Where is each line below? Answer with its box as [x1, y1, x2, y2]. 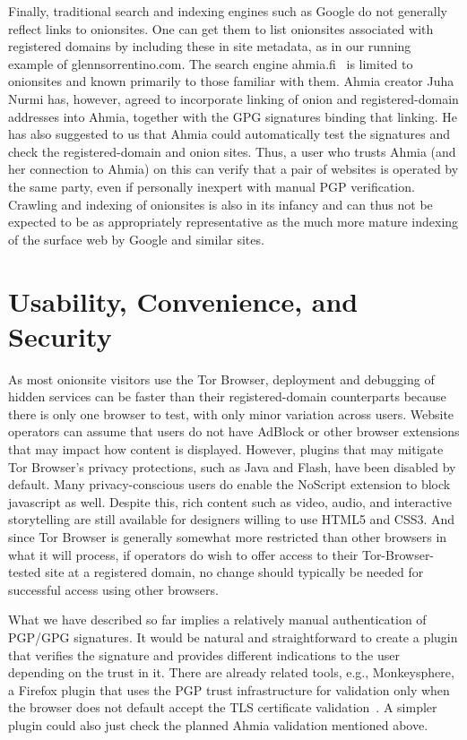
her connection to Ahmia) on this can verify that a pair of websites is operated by [8, 159, 459, 178]
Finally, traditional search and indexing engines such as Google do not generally [8, 2, 447, 20]
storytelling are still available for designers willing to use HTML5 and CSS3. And [8, 510, 455, 529]
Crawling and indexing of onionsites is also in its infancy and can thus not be [8, 194, 433, 213]
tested [8, 563, 41, 581]
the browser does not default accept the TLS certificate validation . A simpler [8, 698, 437, 717]
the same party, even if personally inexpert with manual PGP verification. [8, 176, 415, 195]
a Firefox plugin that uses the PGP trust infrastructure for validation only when [8, 680, 450, 699]
